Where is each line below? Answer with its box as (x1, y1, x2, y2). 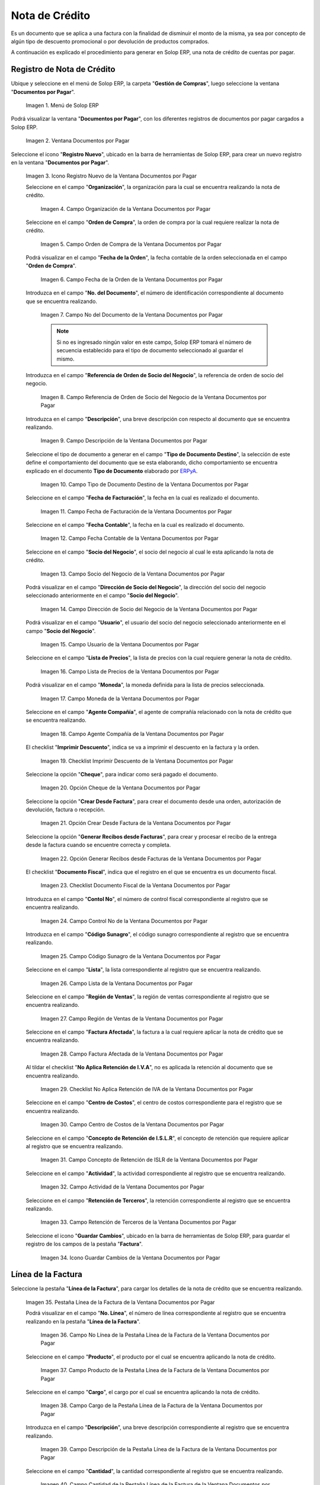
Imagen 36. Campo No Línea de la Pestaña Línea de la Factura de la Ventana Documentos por (40, 1331, 270, 1338)
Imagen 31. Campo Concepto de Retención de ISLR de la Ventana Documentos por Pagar (40, 1156, 258, 1164)
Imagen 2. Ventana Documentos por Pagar (25, 137, 130, 144)
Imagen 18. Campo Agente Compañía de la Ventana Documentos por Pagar (40, 730, 225, 737)
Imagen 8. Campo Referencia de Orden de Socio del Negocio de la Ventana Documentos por (40, 393, 267, 400)
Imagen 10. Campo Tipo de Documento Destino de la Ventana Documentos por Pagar (40, 481, 249, 488)
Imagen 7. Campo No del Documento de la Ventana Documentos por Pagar (40, 311, 223, 318)
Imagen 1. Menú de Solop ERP (25, 102, 99, 109)
